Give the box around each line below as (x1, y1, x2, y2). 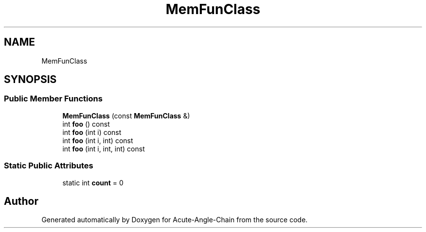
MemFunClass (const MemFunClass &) (62, 111, 190, 120)
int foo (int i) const (62, 128, 122, 136)
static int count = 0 (62, 178, 124, 187)
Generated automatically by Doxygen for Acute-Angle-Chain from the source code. (41, 215, 308, 224)
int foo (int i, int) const (62, 136, 133, 145)
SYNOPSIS (4, 73, 57, 86)
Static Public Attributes (4, 161, 93, 171)
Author (4, 195, 38, 207)
